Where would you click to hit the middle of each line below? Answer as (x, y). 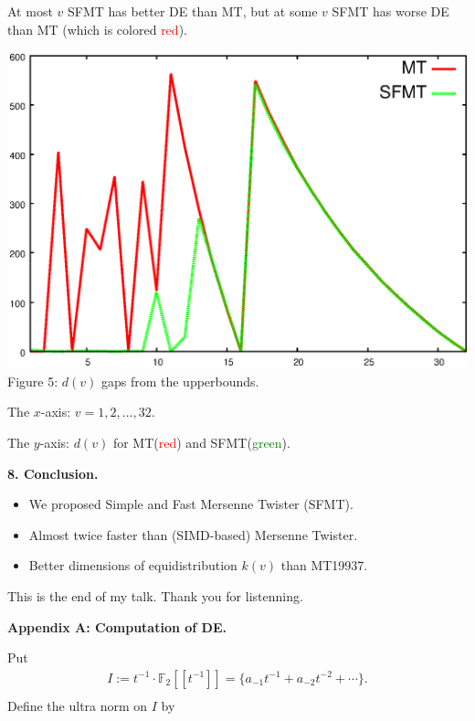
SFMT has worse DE (391, 11)
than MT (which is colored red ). (97, 29)
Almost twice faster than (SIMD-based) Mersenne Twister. (193, 534)
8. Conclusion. (53, 473)
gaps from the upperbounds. (180, 381)
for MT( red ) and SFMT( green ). (201, 442)
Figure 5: (33, 381)
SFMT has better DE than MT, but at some (192, 11)
